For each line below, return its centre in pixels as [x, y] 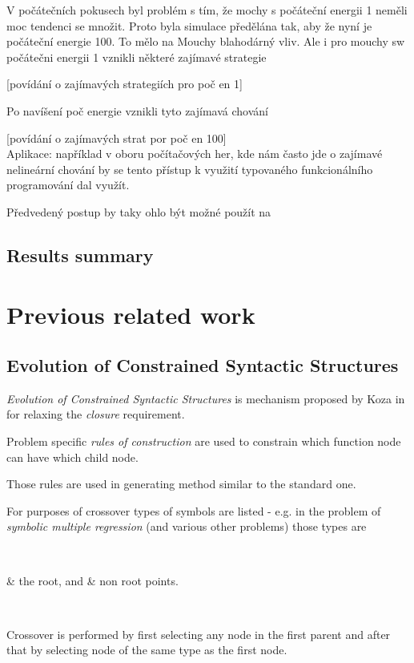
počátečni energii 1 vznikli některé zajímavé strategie [137, 57]
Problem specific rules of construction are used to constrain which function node [204, 441]
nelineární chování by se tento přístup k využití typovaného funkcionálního [190, 169]
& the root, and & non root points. [92, 580]
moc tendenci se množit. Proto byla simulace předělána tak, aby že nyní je [189, 25]
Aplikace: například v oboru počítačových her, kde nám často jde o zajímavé [195, 154]
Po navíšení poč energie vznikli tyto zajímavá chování [137, 110]
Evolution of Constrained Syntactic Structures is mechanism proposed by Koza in [206, 398]
